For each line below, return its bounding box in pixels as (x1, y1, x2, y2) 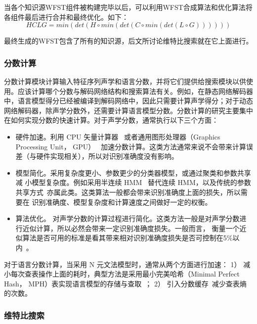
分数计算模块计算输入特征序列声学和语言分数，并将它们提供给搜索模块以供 (4, 76, 246, 86)
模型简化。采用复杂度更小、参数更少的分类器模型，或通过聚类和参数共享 (15, 167, 251, 178)
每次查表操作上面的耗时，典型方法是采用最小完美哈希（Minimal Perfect (10, 269, 240, 279)
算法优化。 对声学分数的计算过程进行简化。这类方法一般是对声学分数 (15, 213, 240, 224)
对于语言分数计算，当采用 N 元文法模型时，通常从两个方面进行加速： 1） (4, 259, 241, 269)
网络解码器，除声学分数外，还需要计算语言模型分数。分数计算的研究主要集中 (4, 105, 253, 115)
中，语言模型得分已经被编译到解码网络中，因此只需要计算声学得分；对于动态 (4, 95, 253, 106)
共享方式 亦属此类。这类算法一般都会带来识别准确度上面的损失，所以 (15, 186, 241, 197)
